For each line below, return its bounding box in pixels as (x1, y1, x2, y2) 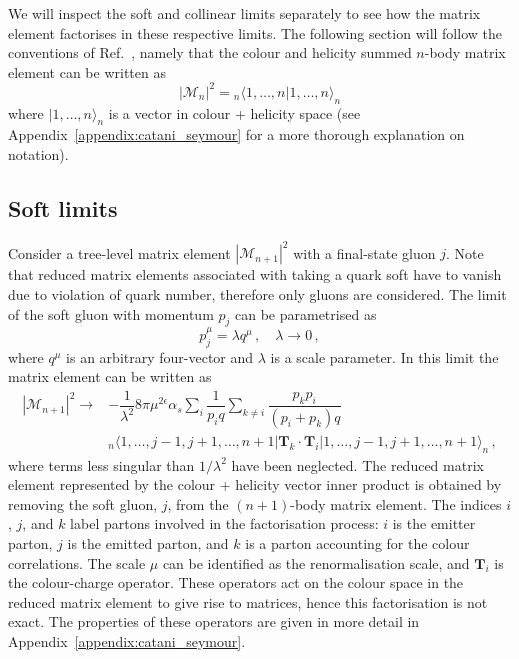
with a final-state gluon (293, 242, 436, 263)
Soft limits (8, 193, 118, 224)
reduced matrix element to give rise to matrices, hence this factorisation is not (8, 591, 488, 612)
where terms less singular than (8, 454, 195, 475)
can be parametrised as (235, 303, 377, 324)
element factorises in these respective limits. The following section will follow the (8, 22, 502, 43)
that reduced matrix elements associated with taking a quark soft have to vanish (8, 264, 502, 285)
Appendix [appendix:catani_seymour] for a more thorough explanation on (8, 124, 465, 145)
